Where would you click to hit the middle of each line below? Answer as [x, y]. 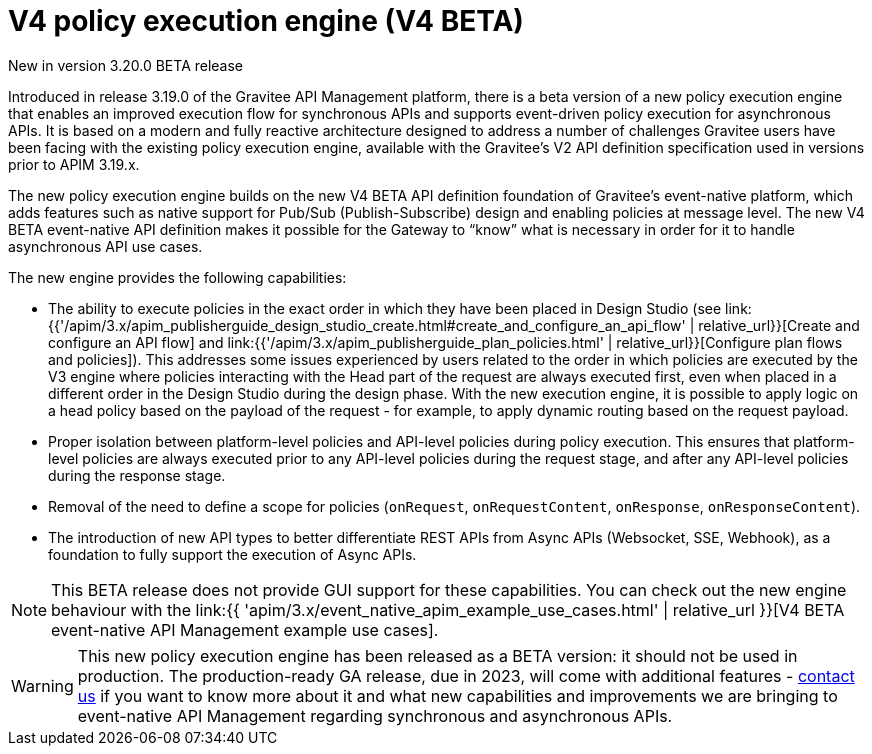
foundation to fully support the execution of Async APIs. [232, 554]
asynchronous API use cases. [105, 246]
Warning [42, 685]
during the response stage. [137, 475]
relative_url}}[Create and [779, 325]
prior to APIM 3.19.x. [74, 164]
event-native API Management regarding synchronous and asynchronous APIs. [375, 715]
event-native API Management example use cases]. [245, 629]
